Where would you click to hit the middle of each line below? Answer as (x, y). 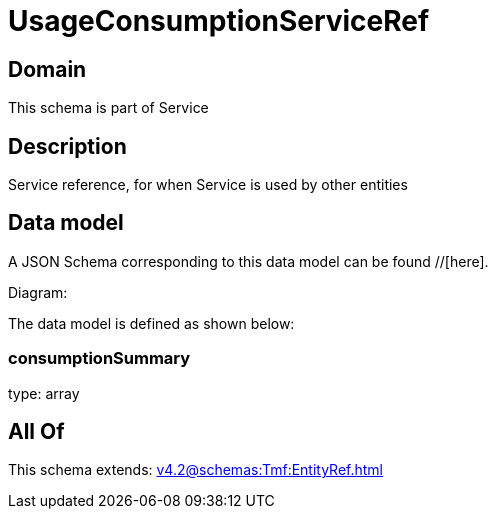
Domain (47, 69)
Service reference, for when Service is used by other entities (208, 185)
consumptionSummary (99, 358)
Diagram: (38, 292)
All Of (36, 432)
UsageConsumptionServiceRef (219, 21)
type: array (44, 393)
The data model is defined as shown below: (151, 323)
